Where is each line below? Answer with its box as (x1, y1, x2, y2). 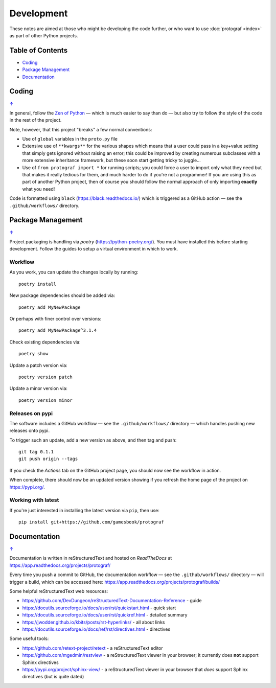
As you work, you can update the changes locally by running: (9, 269, 139, 276)
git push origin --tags (18, 456, 78, 462)
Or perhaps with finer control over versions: (9, 316, 102, 322)
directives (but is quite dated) (22, 674, 84, 680)
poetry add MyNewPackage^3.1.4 (18, 328, 97, 333)
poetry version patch (18, 374, 73, 380)
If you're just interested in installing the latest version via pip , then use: (9, 507, 159, 513)
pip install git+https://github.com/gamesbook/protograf (18, 519, 165, 525)
